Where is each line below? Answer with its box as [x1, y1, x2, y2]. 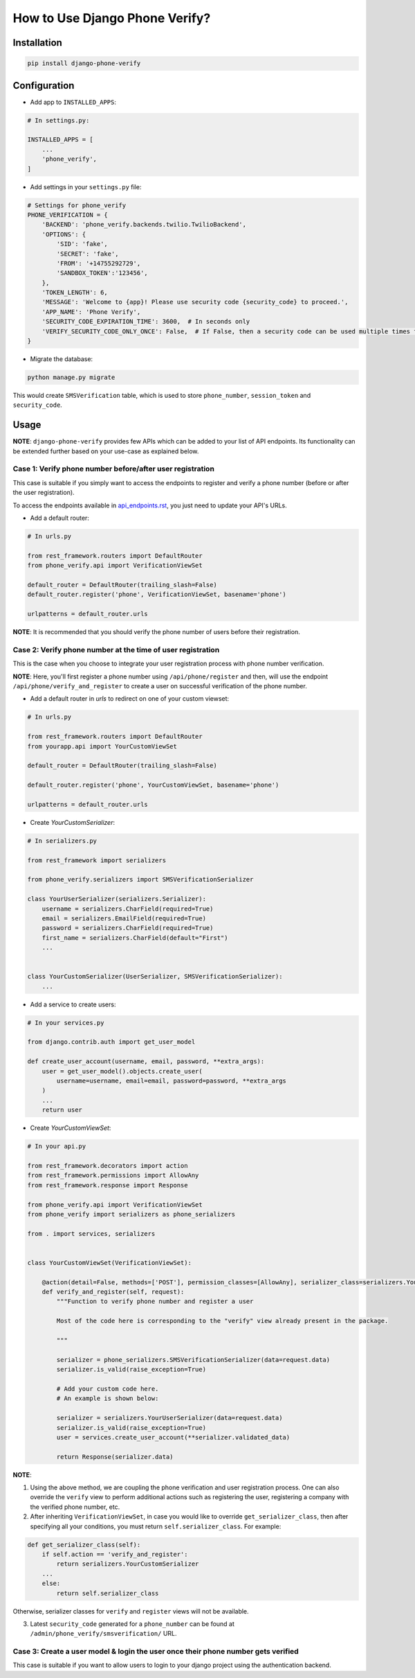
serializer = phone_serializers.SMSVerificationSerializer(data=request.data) [56, 1356, 331, 1363]
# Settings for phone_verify [27, 201, 127, 209]
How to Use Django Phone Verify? [12, 10, 211, 26]
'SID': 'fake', [56, 240, 109, 248]
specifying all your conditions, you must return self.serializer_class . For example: [30, 1522, 282, 1530]
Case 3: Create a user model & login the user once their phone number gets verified [12, 1647, 299, 1657]
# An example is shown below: [56, 1395, 159, 1403]
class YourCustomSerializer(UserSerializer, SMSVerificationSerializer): [27, 972, 283, 981]
